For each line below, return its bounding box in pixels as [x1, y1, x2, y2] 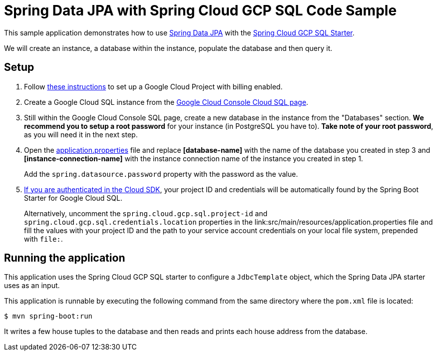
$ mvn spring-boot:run [4, 312, 93, 321]
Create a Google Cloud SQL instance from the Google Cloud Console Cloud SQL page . [24, 97, 309, 106]
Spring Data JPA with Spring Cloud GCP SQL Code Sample [4, 2, 397, 19]
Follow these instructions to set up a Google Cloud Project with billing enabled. [24, 82, 283, 91]
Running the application [4, 252, 125, 265]
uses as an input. [4, 281, 60, 290]
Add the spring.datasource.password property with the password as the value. [24, 169, 298, 178]
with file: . [24, 234, 63, 243]
